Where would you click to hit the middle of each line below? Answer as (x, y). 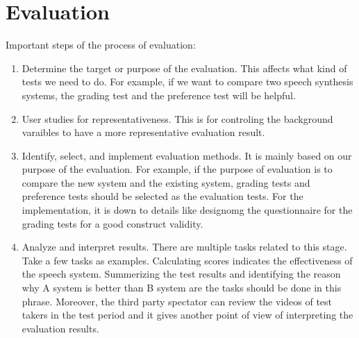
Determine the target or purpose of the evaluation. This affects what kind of (184, 68)
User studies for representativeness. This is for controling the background (177, 118)
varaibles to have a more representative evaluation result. (143, 132)
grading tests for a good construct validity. (112, 223)
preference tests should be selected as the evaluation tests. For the (162, 196)
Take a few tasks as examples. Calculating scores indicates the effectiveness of (187, 260)
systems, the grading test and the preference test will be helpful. (159, 95)
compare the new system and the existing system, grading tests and (166, 182)
